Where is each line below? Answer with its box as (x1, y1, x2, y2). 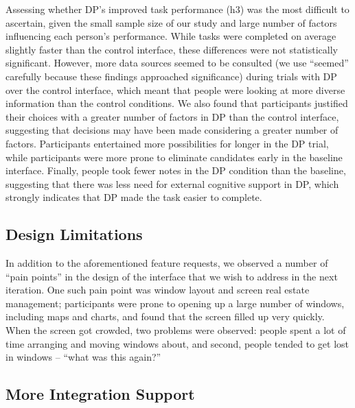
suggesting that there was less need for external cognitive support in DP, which (5, 176, 339, 191)
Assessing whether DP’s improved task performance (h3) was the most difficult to (5, 2, 350, 16)
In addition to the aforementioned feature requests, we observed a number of (5, 256, 328, 270)
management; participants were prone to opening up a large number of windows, (5, 296, 345, 310)
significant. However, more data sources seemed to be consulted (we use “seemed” (5, 56, 349, 70)
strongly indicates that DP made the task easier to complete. (5, 190, 262, 204)
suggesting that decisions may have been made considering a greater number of (5, 123, 339, 137)
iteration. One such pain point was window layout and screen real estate (5, 283, 310, 297)
